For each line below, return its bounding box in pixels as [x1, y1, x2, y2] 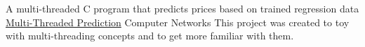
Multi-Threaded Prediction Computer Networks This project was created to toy [6, 15, 350, 29]
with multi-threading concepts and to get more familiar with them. [6, 28, 294, 43]
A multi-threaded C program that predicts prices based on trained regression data [6, 1, 359, 15]
